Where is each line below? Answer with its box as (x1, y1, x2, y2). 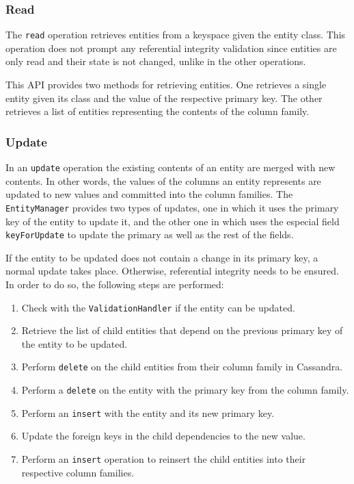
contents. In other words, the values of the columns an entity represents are (5, 173, 321, 188)
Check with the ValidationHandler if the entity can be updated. (21, 300, 295, 314)
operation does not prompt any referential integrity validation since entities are (5, 40, 337, 55)
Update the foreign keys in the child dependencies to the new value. (21, 429, 305, 443)
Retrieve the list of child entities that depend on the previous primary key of (21, 323, 343, 337)
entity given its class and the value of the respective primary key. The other (5, 90, 323, 105)
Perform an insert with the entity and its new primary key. (21, 405, 275, 420)
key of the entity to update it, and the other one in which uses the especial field (5, 214, 340, 228)
